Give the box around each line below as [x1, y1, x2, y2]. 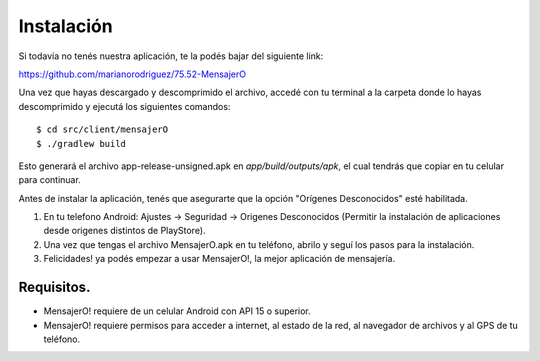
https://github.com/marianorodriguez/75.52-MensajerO [18, 68, 247, 80]
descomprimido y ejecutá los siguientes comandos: [18, 100, 231, 112]
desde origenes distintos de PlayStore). [43, 225, 206, 237]
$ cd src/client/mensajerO [36, 124, 169, 135]
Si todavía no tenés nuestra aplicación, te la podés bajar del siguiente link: [18, 50, 324, 62]
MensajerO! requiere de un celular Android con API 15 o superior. [43, 305, 312, 317]
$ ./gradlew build [36, 138, 127, 149]
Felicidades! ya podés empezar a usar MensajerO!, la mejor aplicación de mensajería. [43, 253, 396, 265]
